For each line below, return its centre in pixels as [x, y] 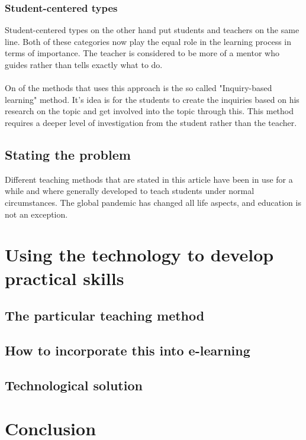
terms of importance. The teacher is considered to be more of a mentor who [142, 53]
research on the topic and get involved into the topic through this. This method [149, 111]
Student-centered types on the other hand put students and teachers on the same [152, 30]
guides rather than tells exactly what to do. [84, 64]
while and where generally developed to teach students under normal [130, 191]
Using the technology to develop [139, 255]
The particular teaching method [105, 316]
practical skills [65, 278]
